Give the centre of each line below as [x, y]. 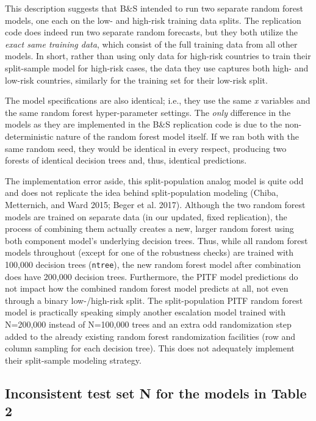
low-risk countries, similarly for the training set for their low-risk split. [136, 80]
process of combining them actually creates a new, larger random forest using [149, 228]
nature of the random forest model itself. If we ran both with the [178, 136]
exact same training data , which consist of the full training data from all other [151, 44]
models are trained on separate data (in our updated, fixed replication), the [146, 216]
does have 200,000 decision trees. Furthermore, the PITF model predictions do [152, 276]
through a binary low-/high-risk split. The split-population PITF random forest [154, 300]
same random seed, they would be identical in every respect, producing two [146, 148]
